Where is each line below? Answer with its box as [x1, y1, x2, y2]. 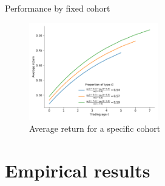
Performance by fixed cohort [5, 2, 110, 14]
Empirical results [5, 157, 150, 182]
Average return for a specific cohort [29, 122, 161, 135]
